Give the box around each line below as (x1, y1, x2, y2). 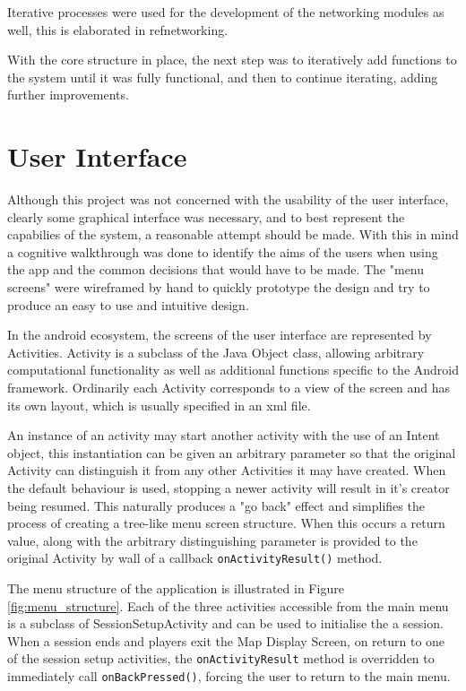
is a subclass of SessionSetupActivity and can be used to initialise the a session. (7, 614, 444, 633)
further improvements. (7, 85, 129, 104)
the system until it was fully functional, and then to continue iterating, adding (7, 67, 438, 86)
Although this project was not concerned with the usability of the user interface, (7, 190, 449, 209)
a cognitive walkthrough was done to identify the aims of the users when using (7, 242, 438, 261)
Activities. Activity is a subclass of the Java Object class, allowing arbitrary (7, 342, 425, 361)
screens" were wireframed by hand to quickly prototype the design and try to (7, 278, 430, 297)
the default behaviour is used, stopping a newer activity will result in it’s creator (7, 479, 450, 497)
